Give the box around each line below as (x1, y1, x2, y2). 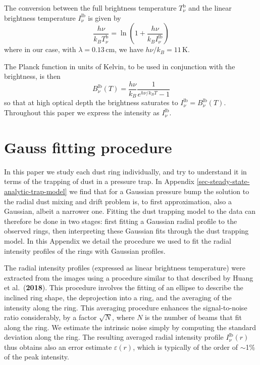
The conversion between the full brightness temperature (4, 3, 177, 13)
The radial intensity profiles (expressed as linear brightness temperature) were (4, 262, 246, 273)
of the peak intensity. (4, 351, 69, 362)
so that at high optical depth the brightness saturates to (4, 97, 178, 108)
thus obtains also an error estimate (4, 341, 112, 352)
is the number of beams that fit (145, 312, 242, 323)
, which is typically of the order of (133, 341, 238, 352)
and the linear (188, 3, 232, 13)
